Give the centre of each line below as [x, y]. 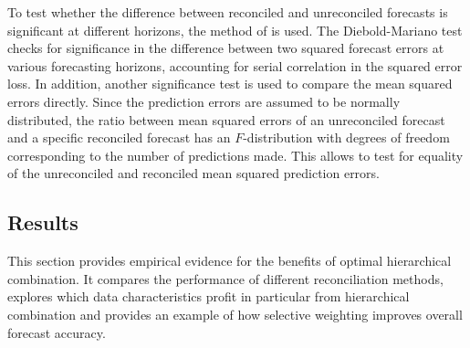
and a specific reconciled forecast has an [119, 137]
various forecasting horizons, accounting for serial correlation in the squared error [235, 65]
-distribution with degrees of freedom [346, 137]
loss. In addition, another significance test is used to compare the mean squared [230, 84]
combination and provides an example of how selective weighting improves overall [235, 314]
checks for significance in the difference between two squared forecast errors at [226, 48]
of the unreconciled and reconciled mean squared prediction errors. [194, 173]
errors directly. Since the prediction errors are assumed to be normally [204, 101]
